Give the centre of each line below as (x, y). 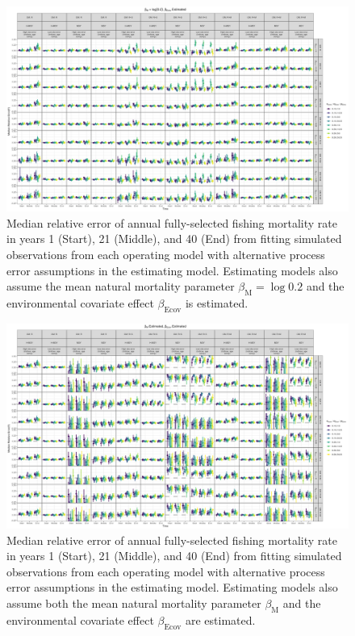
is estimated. (217, 303)
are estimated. (220, 619)
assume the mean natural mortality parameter (121, 286)
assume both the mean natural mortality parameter (134, 603)
